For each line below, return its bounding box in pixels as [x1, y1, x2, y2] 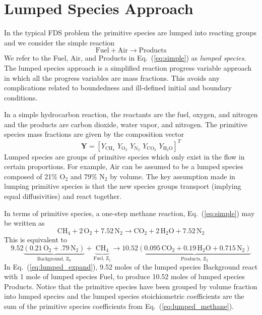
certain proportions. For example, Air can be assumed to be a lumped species [4, 161, 243, 172]
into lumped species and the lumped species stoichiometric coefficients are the [4, 291, 244, 301]
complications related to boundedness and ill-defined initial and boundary [4, 82, 232, 93]
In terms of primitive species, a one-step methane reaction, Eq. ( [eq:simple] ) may [4, 207, 255, 218]
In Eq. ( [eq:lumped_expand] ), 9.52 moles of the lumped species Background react [4, 261, 258, 272]
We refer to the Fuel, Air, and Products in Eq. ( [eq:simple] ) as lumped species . [4, 52, 246, 63]
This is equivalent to [4, 234, 67, 245]
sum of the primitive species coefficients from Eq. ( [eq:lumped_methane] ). [4, 300, 234, 311]
